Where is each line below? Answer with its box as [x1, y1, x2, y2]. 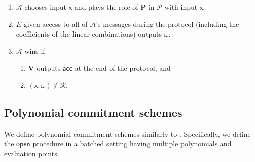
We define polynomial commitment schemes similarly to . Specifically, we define [4, 128, 251, 139]
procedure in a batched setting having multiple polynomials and [32, 138, 232, 149]
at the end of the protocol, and [75, 62, 171, 73]
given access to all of [23, 18, 88, 29]
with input [164, 2, 198, 12]
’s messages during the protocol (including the [96, 18, 239, 29]
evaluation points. [4, 148, 59, 158]
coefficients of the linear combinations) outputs [16, 28, 162, 39]
